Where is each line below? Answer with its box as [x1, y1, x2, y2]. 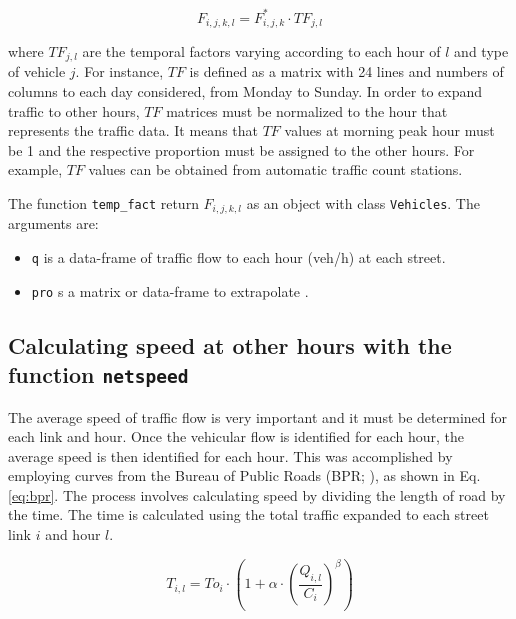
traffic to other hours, [8, 100, 140, 121]
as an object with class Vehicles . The [246, 192, 480, 213]
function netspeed [8, 359, 189, 390]
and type [454, 40, 509, 61]
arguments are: [8, 213, 99, 234]
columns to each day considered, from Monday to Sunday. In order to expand [8, 81, 483, 101]
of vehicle [8, 61, 66, 82]
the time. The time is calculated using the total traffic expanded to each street [8, 504, 489, 525]
